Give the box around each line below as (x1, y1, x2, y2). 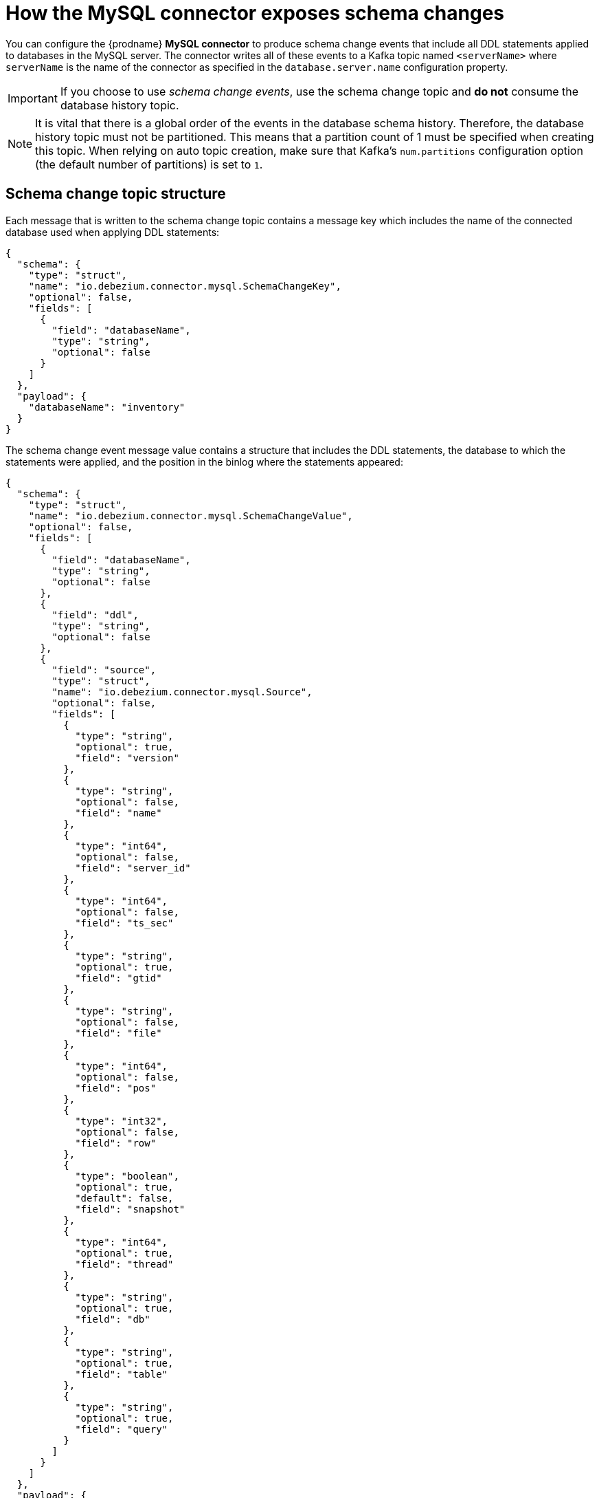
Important (8, 91, 58, 105)
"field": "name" (75, 807, 162, 818)
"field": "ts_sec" (75, 917, 174, 929)
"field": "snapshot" (75, 1203, 185, 1215)
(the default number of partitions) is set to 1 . (35, 157, 263, 171)
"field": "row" (75, 1137, 157, 1149)
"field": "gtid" (75, 972, 162, 984)
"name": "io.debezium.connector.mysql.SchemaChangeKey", (28, 280, 341, 292)
